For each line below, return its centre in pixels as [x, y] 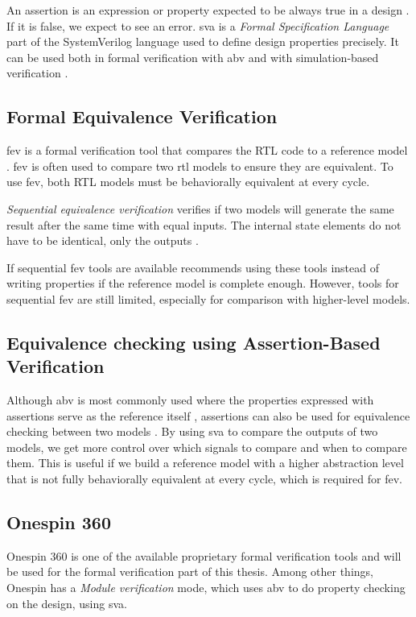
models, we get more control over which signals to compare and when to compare [207, 447]
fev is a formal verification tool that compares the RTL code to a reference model [207, 150]
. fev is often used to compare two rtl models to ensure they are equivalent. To [200, 166]
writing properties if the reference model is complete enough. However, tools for [203, 283]
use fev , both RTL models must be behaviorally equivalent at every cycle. [188, 182]
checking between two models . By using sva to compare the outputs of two [192, 431]
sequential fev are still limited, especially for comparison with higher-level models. [208, 298]
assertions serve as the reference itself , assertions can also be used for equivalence [208, 415]
